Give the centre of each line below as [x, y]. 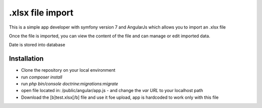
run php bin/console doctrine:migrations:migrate [70, 84]
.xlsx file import [41, 13]
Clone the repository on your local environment [68, 70]
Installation [26, 59]
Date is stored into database [37, 45]
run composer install [42, 77]
